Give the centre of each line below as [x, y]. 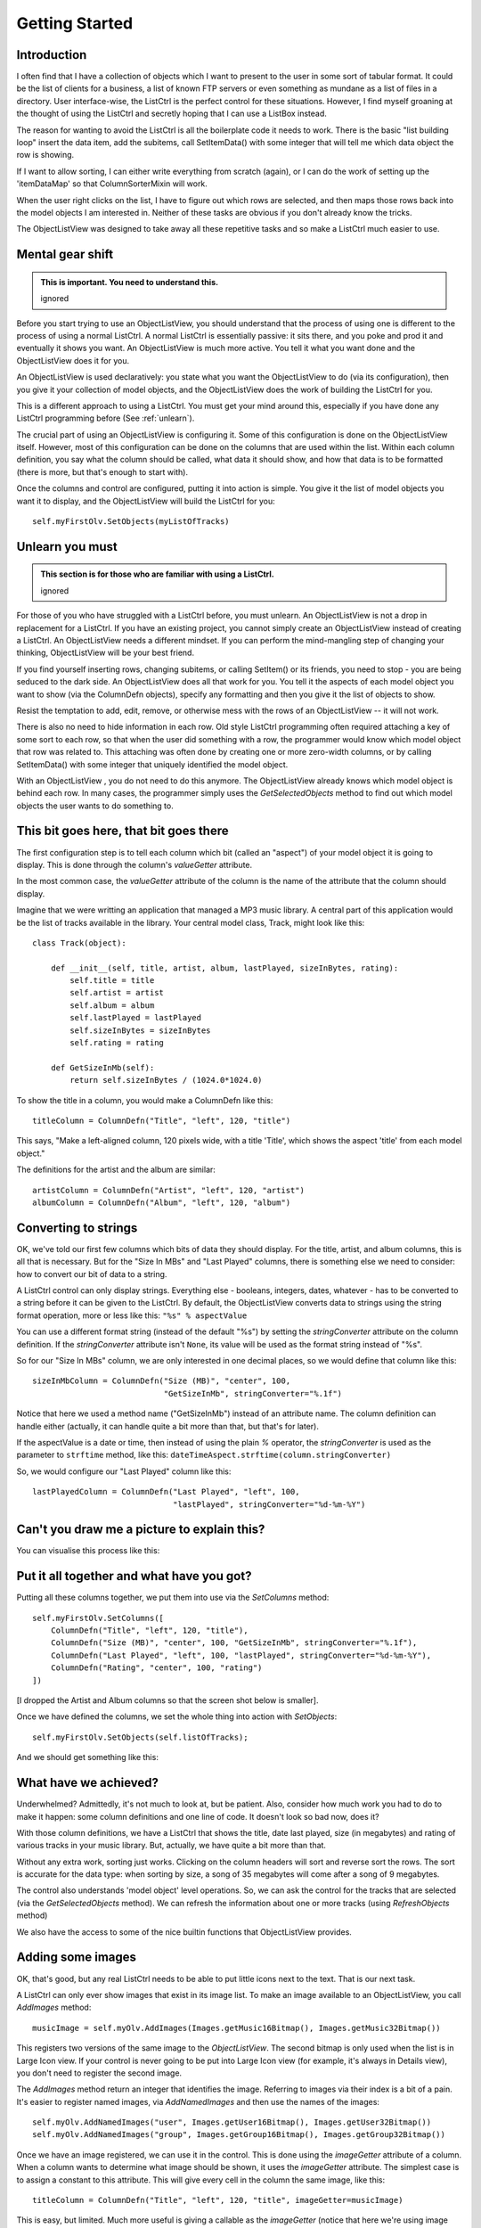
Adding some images [77, 1958]
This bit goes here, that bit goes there [122, 831]
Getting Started [75, 23]
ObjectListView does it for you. [73, 360]
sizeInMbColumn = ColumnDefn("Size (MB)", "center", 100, [162, 1381]
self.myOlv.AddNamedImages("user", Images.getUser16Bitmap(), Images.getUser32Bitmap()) [232, 2122]
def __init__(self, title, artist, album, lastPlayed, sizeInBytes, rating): [224, 968]
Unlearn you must [67, 547]
